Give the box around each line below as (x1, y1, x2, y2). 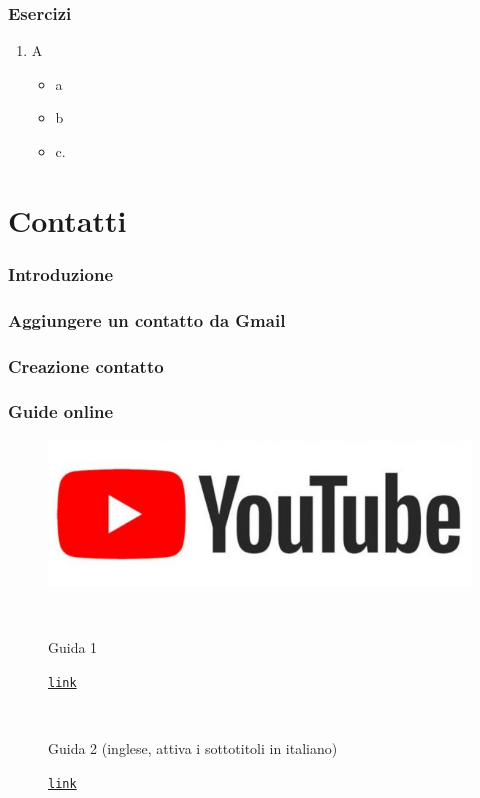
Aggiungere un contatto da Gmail (8, 307, 286, 332)
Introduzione (8, 261, 114, 286)
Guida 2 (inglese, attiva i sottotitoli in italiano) (48, 737, 338, 758)
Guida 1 (48, 637, 98, 658)
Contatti (8, 199, 127, 240)
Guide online (8, 399, 114, 424)
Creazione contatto (8, 353, 164, 378)
